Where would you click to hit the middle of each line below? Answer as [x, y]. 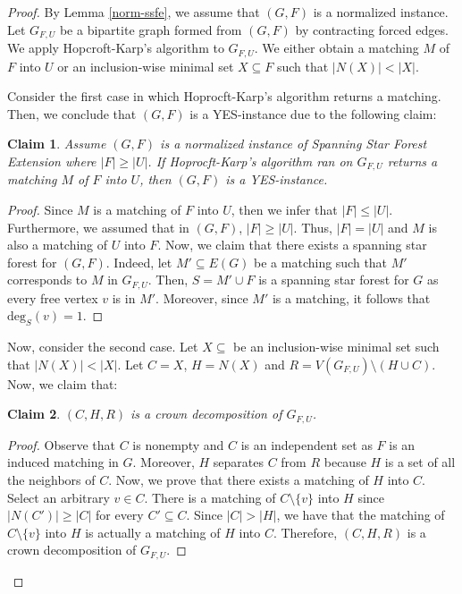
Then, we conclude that [72, 113]
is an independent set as [307, 444]
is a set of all [420, 462]
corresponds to [47, 280]
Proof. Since [40, 209]
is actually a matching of [153, 532]
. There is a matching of [210, 497]
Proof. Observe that [62, 444]
